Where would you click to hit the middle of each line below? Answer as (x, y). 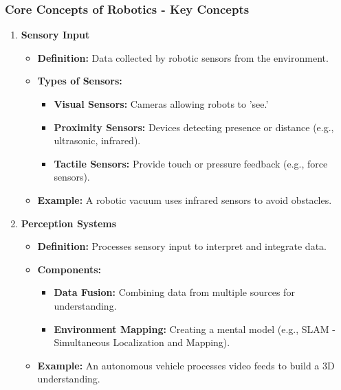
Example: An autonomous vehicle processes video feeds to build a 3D (186, 365)
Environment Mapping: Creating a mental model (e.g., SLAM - (195, 329)
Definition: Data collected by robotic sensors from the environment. (183, 57)
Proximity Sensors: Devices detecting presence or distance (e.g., (194, 127)
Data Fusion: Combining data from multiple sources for (174, 292)
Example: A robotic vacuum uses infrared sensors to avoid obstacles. (185, 199)
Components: (69, 269)
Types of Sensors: (80, 81)
